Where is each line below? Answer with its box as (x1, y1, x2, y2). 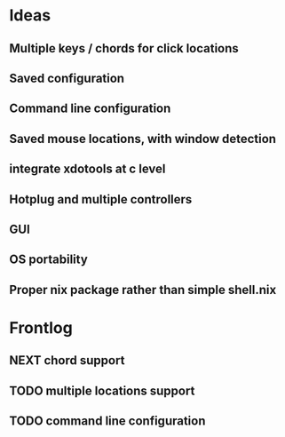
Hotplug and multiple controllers (9, 192, 193, 207)
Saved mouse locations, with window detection (9, 131, 277, 147)
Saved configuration (9, 70, 125, 85)
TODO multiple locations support (9, 383, 195, 398)
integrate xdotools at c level (9, 162, 166, 177)
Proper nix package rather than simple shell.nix (9, 282, 277, 298)
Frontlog (9, 317, 73, 338)
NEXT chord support (9, 353, 125, 369)
